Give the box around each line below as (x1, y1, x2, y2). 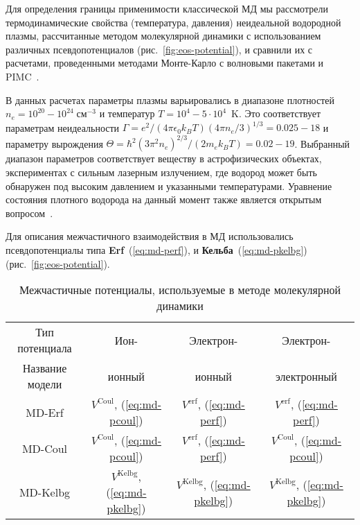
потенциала (17, 340, 72, 356)
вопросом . (6, 205, 53, 220)
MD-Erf (26, 404, 64, 420)
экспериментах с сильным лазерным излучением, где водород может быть (6, 164, 317, 179)
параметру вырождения (6, 136, 103, 150)
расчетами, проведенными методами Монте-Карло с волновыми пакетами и (6, 55, 324, 70)
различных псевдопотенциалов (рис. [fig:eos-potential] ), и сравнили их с (6, 42, 313, 56)
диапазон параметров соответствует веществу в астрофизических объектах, (6, 151, 322, 166)
